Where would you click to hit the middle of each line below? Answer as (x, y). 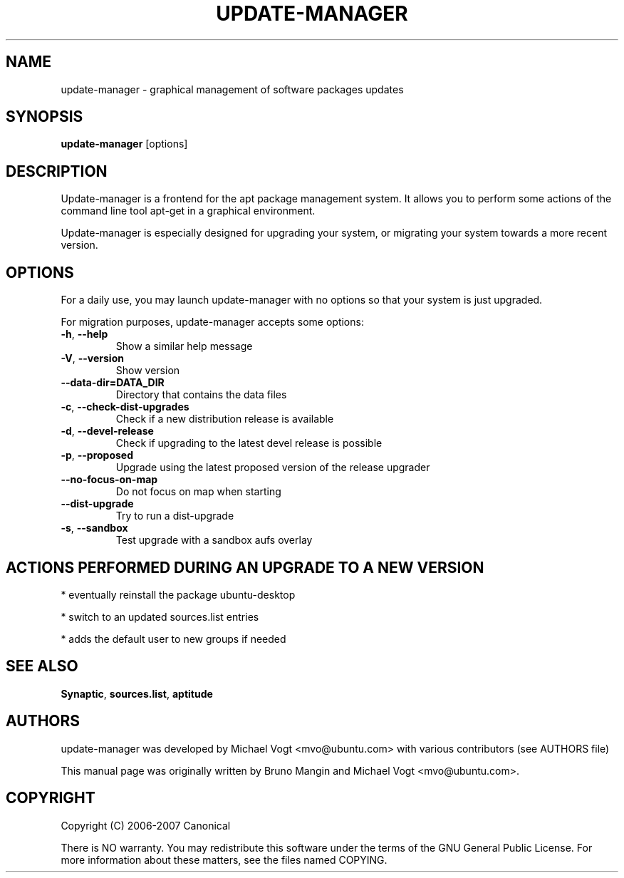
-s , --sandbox (94, 528)
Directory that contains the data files (201, 395)
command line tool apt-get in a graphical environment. (188, 211)
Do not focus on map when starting (198, 492)
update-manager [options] (124, 144)
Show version (148, 371)
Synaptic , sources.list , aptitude (137, 693)
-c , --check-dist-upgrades (125, 407)
